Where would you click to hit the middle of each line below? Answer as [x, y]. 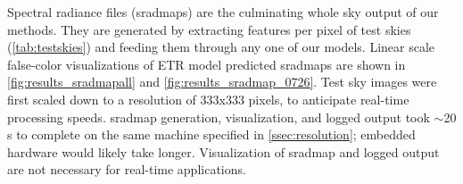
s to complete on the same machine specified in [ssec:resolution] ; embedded [211, 134]
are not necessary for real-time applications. [127, 169]
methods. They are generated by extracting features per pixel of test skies [209, 29]
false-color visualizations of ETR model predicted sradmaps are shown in [207, 64]
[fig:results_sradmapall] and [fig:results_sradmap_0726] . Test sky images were [222, 82]
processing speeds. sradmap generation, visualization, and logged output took [219, 117]
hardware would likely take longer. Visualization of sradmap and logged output [223, 151]
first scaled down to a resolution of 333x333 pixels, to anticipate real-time [208, 99]
